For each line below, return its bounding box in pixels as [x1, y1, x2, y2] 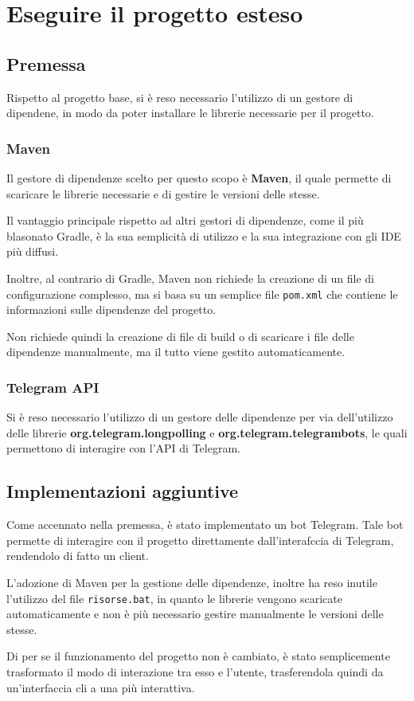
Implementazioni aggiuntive [6, 479, 239, 503]
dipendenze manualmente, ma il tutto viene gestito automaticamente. [6, 343, 346, 360]
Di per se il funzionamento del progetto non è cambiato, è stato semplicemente [6, 648, 390, 664]
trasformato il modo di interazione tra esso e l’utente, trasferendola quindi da [6, 664, 384, 679]
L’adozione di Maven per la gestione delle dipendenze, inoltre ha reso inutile [6, 574, 377, 590]
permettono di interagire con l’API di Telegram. [6, 440, 240, 456]
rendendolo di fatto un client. [6, 547, 149, 564]
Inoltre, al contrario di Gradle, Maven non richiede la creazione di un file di [6, 269, 374, 286]
